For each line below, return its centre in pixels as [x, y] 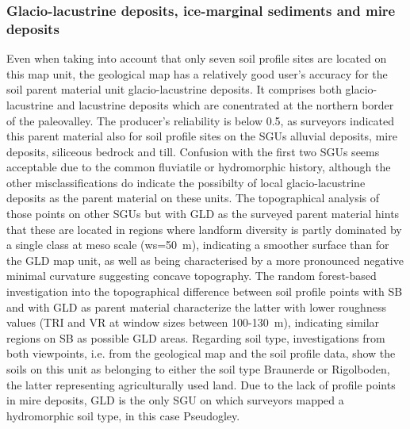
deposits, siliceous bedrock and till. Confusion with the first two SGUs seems [193, 151]
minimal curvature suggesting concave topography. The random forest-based [192, 276]
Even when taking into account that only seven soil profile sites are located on [197, 58]
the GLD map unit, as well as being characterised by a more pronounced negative [205, 260]
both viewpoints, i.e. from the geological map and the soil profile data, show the [201, 353]
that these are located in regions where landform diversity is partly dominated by [204, 229]
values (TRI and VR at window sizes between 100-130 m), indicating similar [193, 322]
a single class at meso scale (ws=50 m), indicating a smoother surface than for [198, 245]
